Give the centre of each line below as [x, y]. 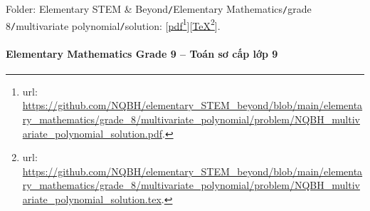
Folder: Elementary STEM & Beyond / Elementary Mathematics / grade [159, 9]
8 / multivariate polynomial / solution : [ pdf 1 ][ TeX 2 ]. [113, 24]
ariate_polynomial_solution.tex [92, 199]
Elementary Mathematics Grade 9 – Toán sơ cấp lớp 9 [142, 53]
